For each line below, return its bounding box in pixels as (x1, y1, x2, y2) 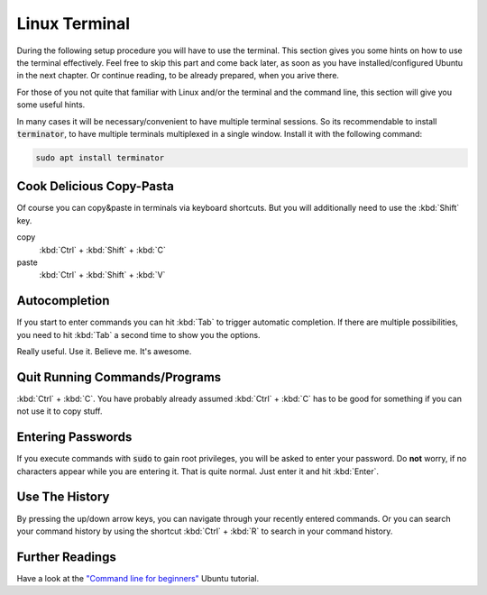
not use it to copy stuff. (16, 406, 103, 416)
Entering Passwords (16, 429, 133, 445)
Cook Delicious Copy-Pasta (16, 178, 175, 194)
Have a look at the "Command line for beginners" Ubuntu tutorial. (16, 572, 260, 583)
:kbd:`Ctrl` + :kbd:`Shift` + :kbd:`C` (39, 244, 166, 255)
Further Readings (16, 549, 116, 564)
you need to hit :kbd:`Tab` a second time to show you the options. (16, 329, 261, 340)
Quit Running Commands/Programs (16, 370, 222, 385)
